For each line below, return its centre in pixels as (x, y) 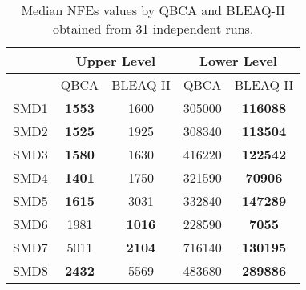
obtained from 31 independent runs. (153, 28)
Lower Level (238, 60)
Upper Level (115, 60)
